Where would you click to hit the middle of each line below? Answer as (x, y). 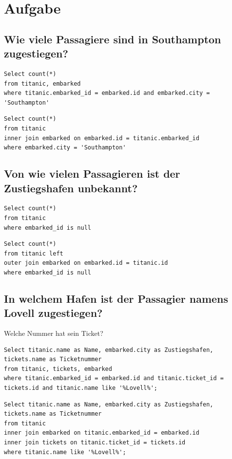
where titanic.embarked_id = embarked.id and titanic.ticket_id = (114, 378)
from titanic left (34, 253)
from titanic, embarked (42, 83)
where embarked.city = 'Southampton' (65, 148)
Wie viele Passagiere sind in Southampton (113, 39)
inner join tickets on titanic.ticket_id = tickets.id (95, 442)
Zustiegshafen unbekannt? (71, 188)
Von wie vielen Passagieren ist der (92, 174)
